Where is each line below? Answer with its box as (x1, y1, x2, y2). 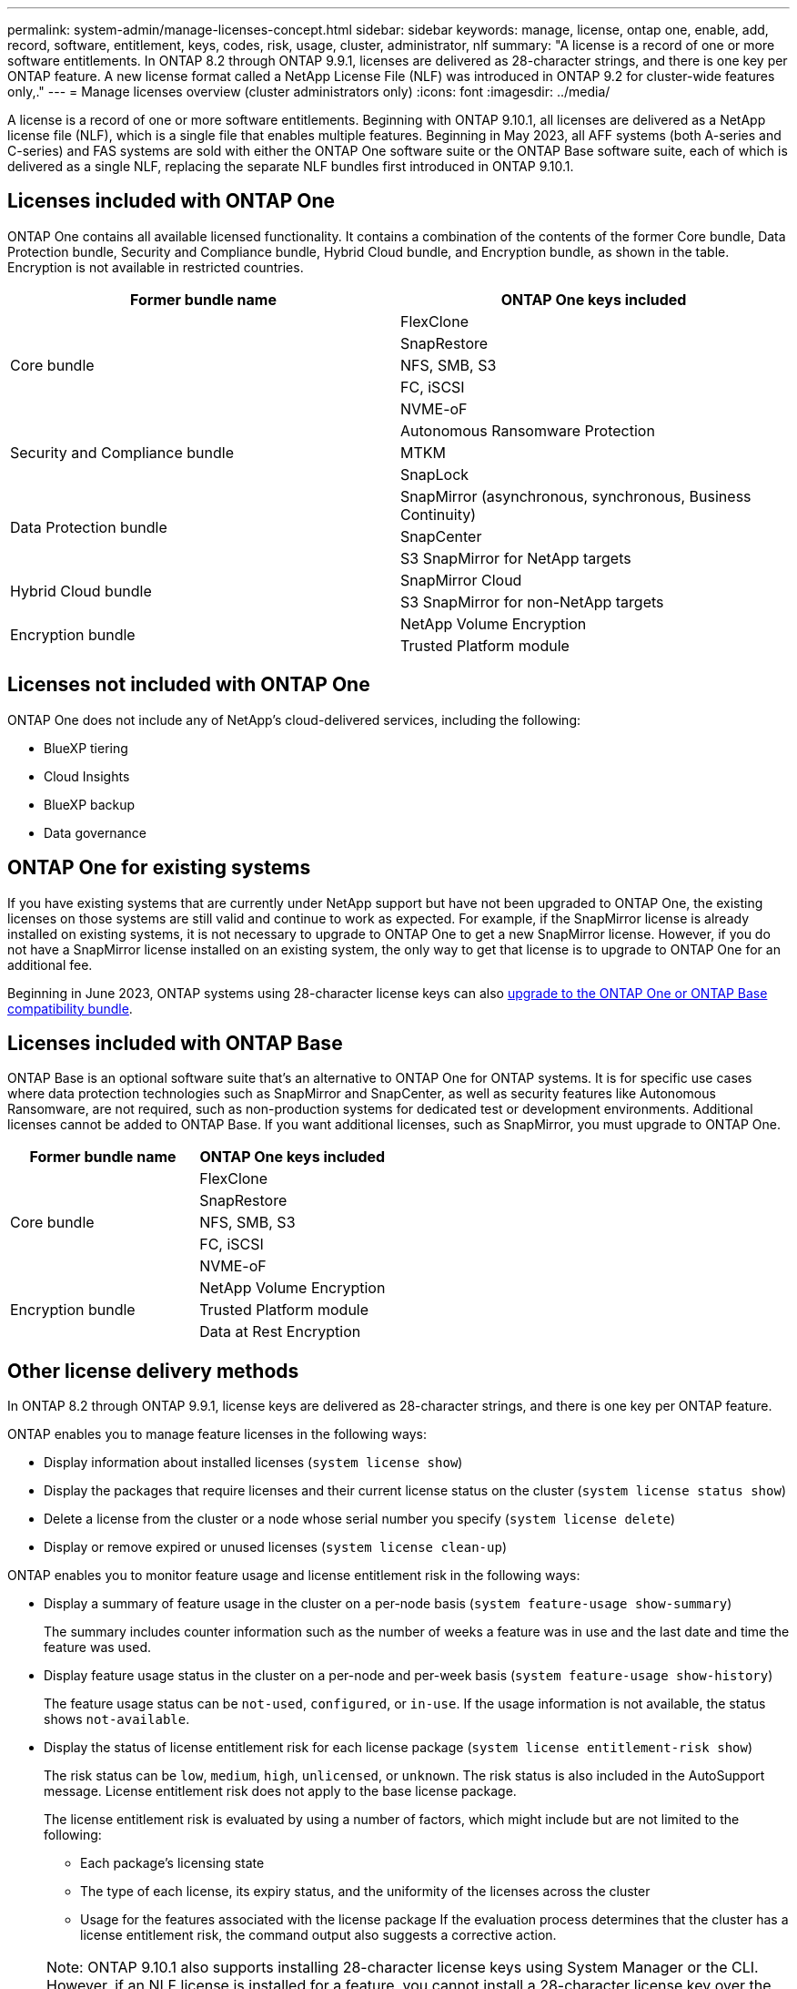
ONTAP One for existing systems (7, 856, 311, 880)
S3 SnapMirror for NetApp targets (400, 548, 631, 567)
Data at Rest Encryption (199, 1322, 361, 1341)
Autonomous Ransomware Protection (400, 421, 655, 440)
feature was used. (44, 1639, 152, 1656)
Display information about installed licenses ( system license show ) (44, 1454, 463, 1471)
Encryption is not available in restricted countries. (7, 259, 304, 275)
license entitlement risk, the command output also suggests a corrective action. (80, 1927, 557, 1943)
